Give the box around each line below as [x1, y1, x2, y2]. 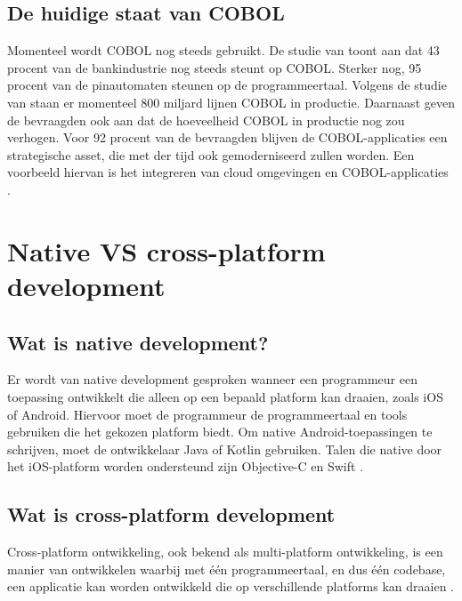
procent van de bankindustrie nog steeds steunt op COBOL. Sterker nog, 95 [7, 58, 422, 76]
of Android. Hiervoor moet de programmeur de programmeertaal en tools [7, 405, 408, 423]
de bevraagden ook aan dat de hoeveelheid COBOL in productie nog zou [7, 110, 405, 129]
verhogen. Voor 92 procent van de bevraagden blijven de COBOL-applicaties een [7, 128, 448, 147]
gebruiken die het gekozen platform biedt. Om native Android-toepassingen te [7, 422, 433, 441]
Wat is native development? [7, 328, 269, 356]
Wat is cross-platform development [7, 501, 336, 528]
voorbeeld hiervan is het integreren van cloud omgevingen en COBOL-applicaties [7, 163, 449, 181]
